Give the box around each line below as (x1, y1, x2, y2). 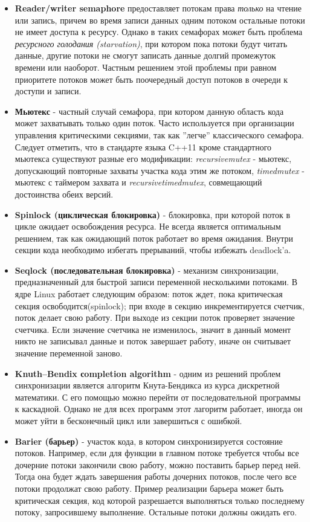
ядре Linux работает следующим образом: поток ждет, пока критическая (15, 288, 283, 300)
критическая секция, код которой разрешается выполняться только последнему (15, 494, 305, 506)
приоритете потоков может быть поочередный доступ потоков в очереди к (15, 72, 288, 85)
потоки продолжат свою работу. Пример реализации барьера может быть (15, 482, 284, 494)
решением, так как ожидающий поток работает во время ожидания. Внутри (15, 231, 293, 244)
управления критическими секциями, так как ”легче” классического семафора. (15, 128, 304, 141)
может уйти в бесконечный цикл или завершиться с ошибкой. (15, 414, 242, 427)
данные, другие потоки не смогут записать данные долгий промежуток (15, 49, 276, 62)
